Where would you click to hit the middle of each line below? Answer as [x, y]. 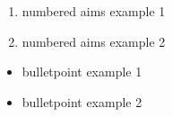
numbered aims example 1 [94, 11]
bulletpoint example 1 [82, 72]
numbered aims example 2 [94, 41]
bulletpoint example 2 [82, 101]
